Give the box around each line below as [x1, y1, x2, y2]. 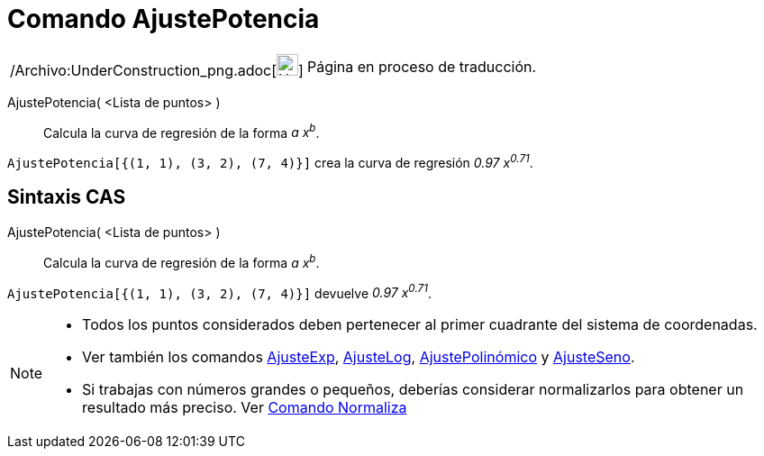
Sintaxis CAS [7, 186, 126, 209]
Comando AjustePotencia [7, 4, 320, 34]
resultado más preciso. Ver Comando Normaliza [82, 398, 407, 417]
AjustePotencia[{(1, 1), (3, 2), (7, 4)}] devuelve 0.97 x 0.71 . [7, 282, 432, 301]
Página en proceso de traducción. [306, 57, 537, 76]
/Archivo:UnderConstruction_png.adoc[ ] [10, 60, 304, 79]
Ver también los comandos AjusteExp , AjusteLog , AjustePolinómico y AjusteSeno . [82, 348, 635, 367]
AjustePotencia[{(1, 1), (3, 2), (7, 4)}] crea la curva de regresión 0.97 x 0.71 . [7, 152, 533, 171]
